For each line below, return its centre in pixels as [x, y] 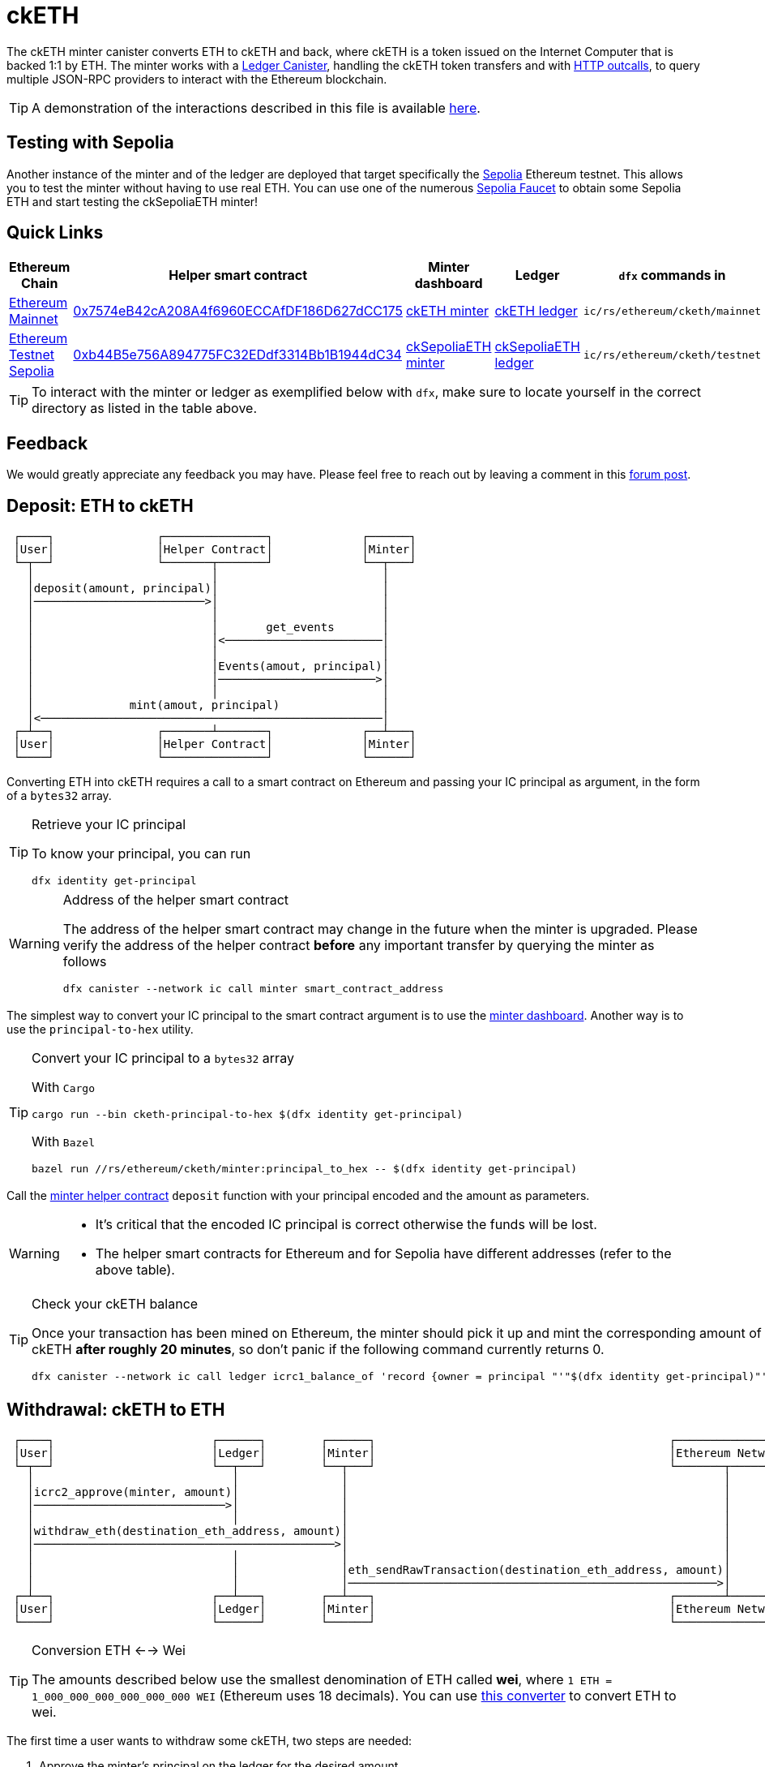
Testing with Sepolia [90, 143]
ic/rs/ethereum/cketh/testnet [672, 355]
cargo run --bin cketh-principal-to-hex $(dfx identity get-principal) [248, 1115]
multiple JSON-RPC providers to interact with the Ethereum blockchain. [197, 79]
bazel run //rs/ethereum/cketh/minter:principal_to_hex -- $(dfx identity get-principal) [305, 1169]
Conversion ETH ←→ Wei [109, 1650]
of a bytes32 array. [59, 796]
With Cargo [63, 1088]
